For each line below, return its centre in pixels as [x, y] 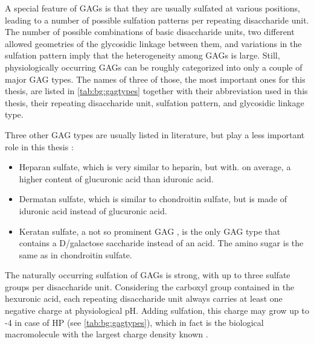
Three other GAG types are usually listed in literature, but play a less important [155, 134]
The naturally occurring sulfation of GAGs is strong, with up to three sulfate [148, 275]
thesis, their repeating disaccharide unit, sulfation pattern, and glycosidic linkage [155, 102]
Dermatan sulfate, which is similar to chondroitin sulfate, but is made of [153, 199]
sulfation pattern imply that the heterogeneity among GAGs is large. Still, [143, 55]
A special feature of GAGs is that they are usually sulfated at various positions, [152, 8]
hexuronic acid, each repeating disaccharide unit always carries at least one [144, 298]
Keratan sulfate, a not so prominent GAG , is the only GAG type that [150, 231]
